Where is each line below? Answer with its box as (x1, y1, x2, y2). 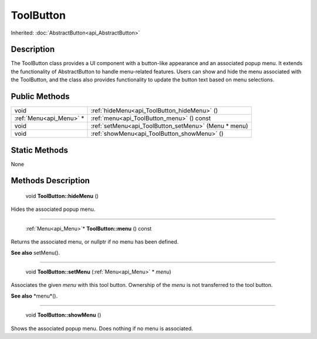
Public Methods (11, 91, 70, 102)
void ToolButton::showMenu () (25, 311, 102, 319)
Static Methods (11, 145, 69, 155)
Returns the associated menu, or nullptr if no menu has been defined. (11, 238, 179, 245)
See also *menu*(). (11, 292, 58, 299)
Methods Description (11, 176, 90, 186)
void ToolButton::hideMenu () (25, 193, 99, 200)
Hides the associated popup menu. (11, 206, 96, 213)
